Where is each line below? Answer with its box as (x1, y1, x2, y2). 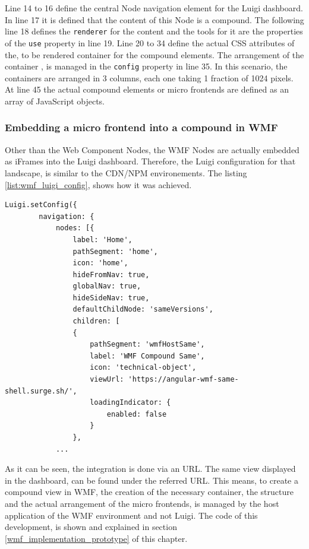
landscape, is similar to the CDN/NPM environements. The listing (5, 166, 247, 179)
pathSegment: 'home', (72, 247, 158, 256)
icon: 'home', (72, 259, 128, 268)
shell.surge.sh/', (5, 386, 77, 395)
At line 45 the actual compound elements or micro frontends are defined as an (5, 83, 289, 96)
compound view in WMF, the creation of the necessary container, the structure (5, 485, 294, 498)
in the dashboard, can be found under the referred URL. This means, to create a (5, 474, 298, 486)
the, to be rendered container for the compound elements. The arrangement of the (5, 48, 304, 61)
